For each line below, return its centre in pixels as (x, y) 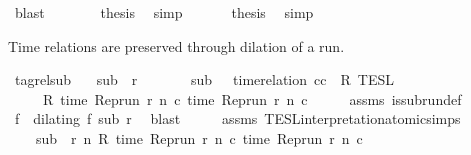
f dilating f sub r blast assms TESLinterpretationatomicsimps (237, 118)
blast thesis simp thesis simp (164, 12)
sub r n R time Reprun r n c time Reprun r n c (199, 137)
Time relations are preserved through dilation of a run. (176, 45)
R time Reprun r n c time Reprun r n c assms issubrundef (252, 98)
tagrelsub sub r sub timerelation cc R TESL (204, 79)
